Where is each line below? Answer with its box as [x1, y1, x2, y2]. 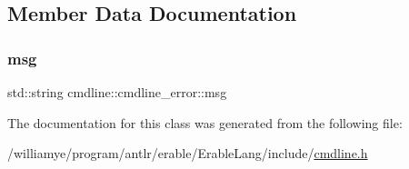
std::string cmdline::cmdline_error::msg [7, 83, 227, 101]
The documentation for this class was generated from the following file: [7, 113, 403, 132]
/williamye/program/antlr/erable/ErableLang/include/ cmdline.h [7, 144, 368, 163]
